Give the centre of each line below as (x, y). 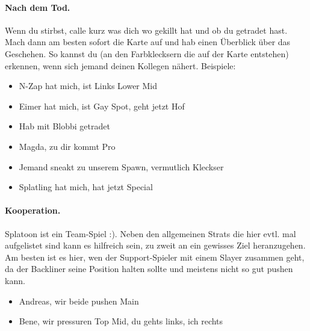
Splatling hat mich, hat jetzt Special (86, 187)
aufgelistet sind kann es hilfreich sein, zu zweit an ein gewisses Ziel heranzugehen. (155, 245)
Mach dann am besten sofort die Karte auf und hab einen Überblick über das (148, 42)
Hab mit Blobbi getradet (64, 126)
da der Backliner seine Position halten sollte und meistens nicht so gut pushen (149, 269)
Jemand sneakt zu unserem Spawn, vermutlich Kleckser (121, 166)
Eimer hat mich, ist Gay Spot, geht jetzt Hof (102, 106)
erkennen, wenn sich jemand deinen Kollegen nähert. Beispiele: (120, 65)
